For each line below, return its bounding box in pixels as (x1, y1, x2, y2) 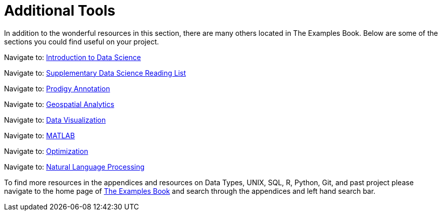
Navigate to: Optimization (4, 146, 88, 155)
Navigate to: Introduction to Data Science (4, 52, 141, 62)
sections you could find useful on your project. (4, 37, 159, 46)
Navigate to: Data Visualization (4, 115, 106, 124)
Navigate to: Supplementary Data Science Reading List (4, 68, 186, 77)
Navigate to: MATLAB (4, 131, 75, 140)
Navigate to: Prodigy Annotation (4, 84, 110, 93)
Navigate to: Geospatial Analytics (4, 99, 115, 109)
